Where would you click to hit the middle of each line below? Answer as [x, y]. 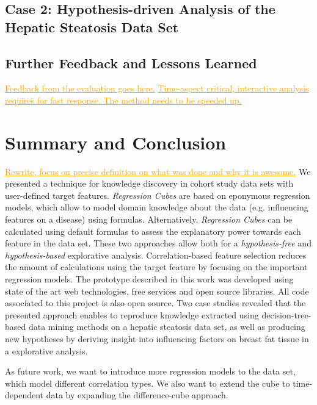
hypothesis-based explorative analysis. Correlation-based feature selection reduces [156, 255]
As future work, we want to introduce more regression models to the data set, [150, 371]
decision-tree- [286, 314]
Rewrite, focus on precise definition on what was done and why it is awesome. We [158, 171]
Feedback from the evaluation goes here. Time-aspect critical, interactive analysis [157, 88]
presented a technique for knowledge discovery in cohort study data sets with [149, 183]
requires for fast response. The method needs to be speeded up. [123, 100]
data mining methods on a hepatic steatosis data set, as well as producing [167, 327]
